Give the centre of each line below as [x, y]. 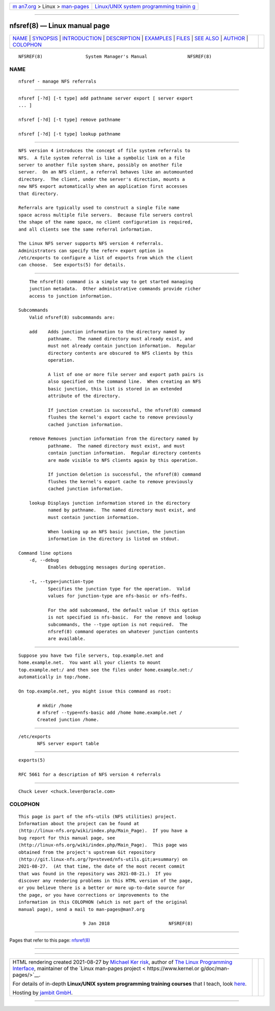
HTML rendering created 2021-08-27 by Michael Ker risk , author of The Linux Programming [122, 962]
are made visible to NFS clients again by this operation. [123, 460]
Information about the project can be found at [79, 823]
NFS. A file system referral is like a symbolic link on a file [102, 158]
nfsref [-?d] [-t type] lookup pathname [70, 134]
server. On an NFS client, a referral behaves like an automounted [106, 172]
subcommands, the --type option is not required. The [118, 624]
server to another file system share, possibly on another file [101, 165]
